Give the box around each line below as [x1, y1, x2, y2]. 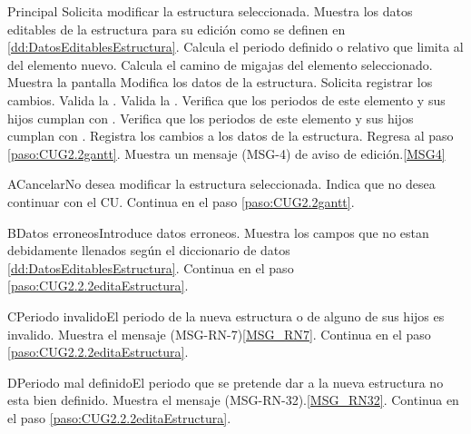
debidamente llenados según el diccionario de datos [7, 241, 290, 260]
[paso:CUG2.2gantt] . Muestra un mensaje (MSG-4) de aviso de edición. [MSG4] [7, 143, 446, 163]
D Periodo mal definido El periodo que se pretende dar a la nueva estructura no [7, 372, 444, 391]
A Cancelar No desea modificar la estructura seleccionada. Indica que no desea [7, 174, 436, 193]
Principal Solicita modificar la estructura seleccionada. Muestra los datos [7, 2, 413, 20]
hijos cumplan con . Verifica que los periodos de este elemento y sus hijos [7, 108, 414, 127]
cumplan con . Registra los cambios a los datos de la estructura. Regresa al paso [7, 126, 454, 145]
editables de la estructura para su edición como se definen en [7, 19, 346, 38]
